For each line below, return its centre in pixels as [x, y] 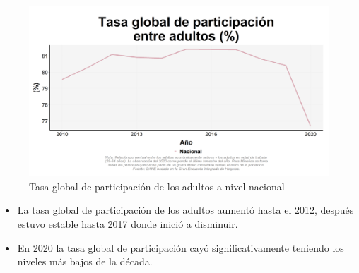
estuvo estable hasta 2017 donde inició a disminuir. [128, 224]
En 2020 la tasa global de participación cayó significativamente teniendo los [181, 247]
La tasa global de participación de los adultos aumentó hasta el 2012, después [186, 210]
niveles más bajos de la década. [85, 261]
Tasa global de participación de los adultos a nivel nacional [157, 186]
